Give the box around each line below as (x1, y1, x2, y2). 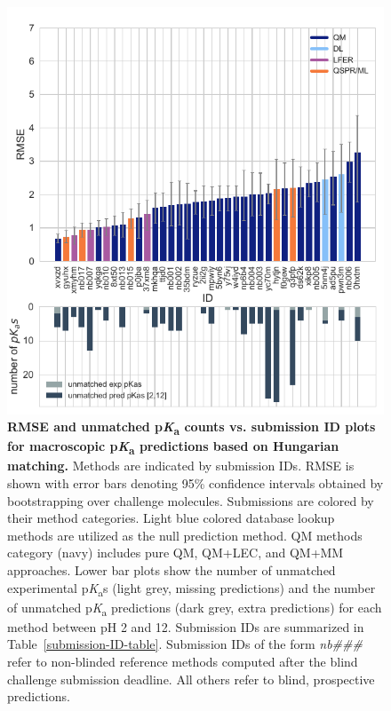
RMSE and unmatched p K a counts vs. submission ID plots (7, 417, 376, 438)
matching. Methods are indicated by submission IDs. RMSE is (7, 456, 355, 475)
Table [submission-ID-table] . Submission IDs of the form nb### (7, 635, 363, 653)
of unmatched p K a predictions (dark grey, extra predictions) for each (7, 597, 382, 619)
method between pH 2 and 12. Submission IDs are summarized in (7, 617, 364, 636)
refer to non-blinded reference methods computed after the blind (7, 652, 358, 670)
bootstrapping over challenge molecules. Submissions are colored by (7, 491, 374, 510)
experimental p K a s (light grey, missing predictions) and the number (7, 578, 376, 599)
